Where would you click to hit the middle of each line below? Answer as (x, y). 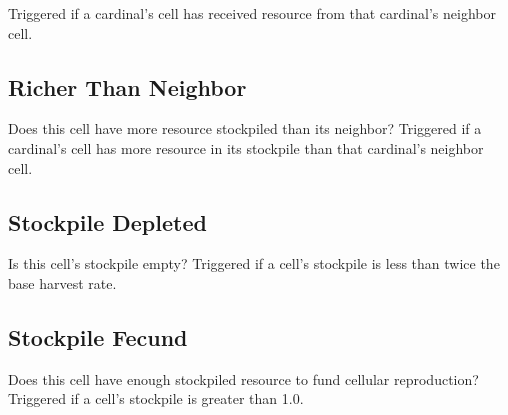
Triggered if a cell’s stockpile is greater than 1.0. (156, 398)
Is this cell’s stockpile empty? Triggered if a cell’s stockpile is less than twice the (254, 263)
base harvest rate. (62, 282)
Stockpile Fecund (98, 336)
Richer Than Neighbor (127, 86)
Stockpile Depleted (107, 221)
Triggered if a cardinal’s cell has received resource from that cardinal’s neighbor (252, 13)
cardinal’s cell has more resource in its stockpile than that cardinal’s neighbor (246, 147)
